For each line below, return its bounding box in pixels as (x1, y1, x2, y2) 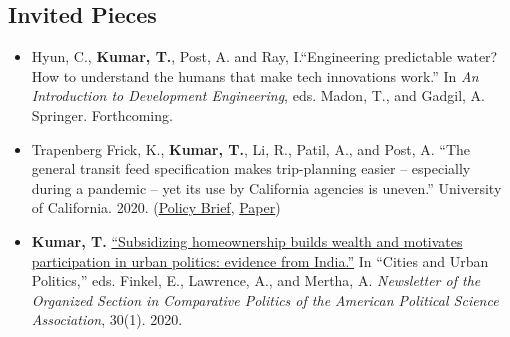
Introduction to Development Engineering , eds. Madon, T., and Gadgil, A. (31, 85, 485, 106)
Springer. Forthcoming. (31, 104, 173, 125)
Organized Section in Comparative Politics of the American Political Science (31, 289, 499, 310)
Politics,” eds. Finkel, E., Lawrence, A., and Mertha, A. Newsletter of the (31, 270, 481, 291)
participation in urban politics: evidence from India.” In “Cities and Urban (31, 250, 489, 271)
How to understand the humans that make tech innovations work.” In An (31, 65, 479, 86)
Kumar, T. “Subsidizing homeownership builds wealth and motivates (31, 230, 463, 251)
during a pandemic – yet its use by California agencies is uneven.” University (31, 177, 502, 198)
